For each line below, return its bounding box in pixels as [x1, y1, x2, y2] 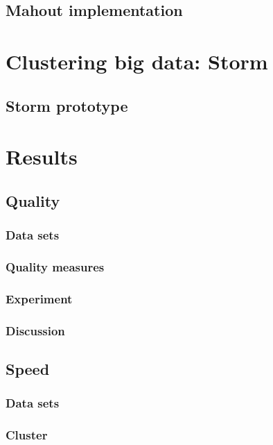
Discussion [6, 321, 65, 339]
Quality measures [6, 258, 105, 275]
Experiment [6, 289, 73, 307]
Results [6, 142, 78, 171]
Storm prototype [6, 94, 128, 116]
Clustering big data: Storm [6, 47, 268, 75]
